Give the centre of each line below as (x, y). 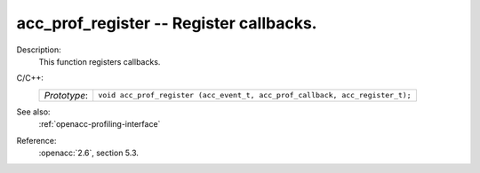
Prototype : (66, 95)
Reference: (36, 140)
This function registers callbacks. (100, 61)
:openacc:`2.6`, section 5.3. (89, 153)
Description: (39, 50)
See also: (33, 112)
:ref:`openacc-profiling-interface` (100, 124)
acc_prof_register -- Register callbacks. (167, 23)
